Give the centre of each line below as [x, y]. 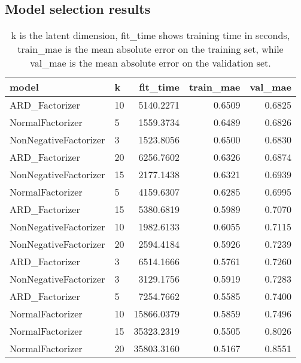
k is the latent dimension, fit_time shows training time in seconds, [150, 35]
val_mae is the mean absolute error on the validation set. [150, 63]
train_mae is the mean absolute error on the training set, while [150, 49]
